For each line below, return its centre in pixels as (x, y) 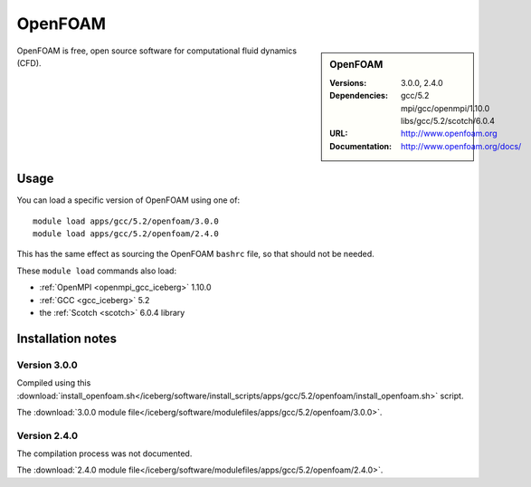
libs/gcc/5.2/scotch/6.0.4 (448, 120)
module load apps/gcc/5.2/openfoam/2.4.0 (126, 234)
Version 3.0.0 (47, 365)
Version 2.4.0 (47, 435)
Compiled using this (54, 383)
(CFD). (29, 62)
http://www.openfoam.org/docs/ (461, 146)
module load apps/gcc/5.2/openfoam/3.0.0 (126, 221)
